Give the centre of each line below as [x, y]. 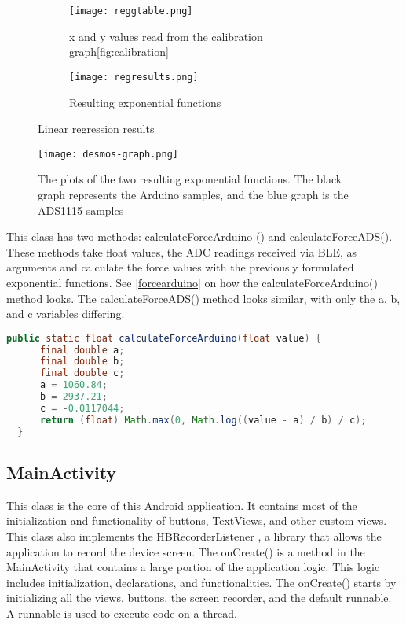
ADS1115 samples [81, 210]
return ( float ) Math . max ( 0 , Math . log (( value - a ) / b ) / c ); [203, 420]
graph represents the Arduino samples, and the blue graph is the [193, 194]
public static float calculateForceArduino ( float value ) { [164, 338]
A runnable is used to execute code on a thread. [122, 613]
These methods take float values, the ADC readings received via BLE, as [182, 251]
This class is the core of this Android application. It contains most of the [182, 505]
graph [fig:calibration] [119, 52]
